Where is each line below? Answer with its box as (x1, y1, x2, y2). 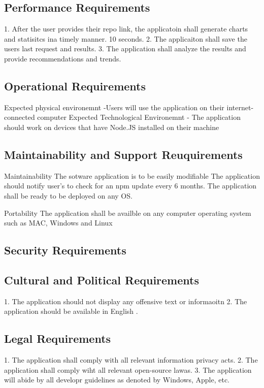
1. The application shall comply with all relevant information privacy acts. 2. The (4, 354, 258, 365)
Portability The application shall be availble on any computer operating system (4, 207, 251, 218)
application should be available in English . (4, 306, 138, 316)
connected (4, 112, 35, 122)
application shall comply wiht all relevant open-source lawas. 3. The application (4, 364, 252, 375)
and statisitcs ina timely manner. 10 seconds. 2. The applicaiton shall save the (4, 33, 247, 44)
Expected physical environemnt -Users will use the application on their (4, 102, 224, 112)
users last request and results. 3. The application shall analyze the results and (4, 43, 246, 54)
